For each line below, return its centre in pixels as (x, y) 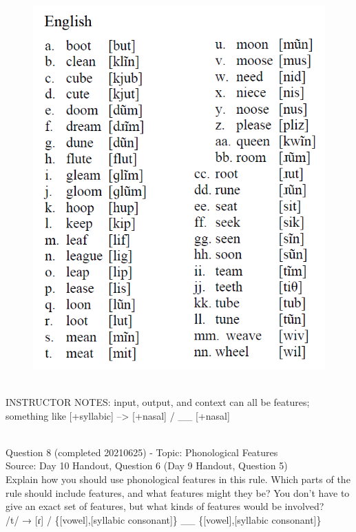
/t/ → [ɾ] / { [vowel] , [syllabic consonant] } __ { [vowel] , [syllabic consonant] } (164, 519)
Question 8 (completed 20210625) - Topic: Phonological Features (142, 452)
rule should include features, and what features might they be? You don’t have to (178, 492)
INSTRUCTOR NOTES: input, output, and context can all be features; (158, 401)
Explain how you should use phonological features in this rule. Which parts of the (178, 479)
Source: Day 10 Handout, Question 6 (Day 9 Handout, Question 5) (147, 465)
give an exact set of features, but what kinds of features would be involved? (165, 506)
